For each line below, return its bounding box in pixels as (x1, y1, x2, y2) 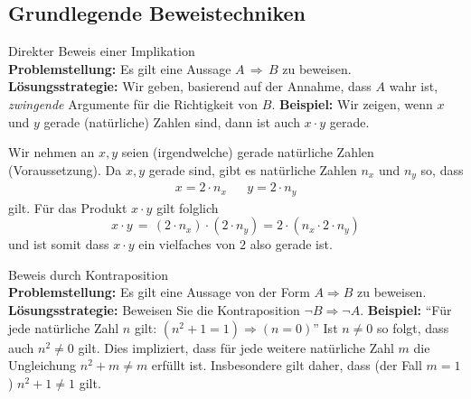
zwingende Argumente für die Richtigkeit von (8, 94, 259, 113)
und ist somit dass (8, 235, 109, 254)
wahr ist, (389, 77, 438, 96)
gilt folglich (156, 198, 219, 217)
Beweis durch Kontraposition (8, 264, 168, 283)
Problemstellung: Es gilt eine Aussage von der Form (8, 283, 310, 302)
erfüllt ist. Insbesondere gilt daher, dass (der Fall (151, 356, 422, 375)
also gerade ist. (250, 235, 333, 254)
